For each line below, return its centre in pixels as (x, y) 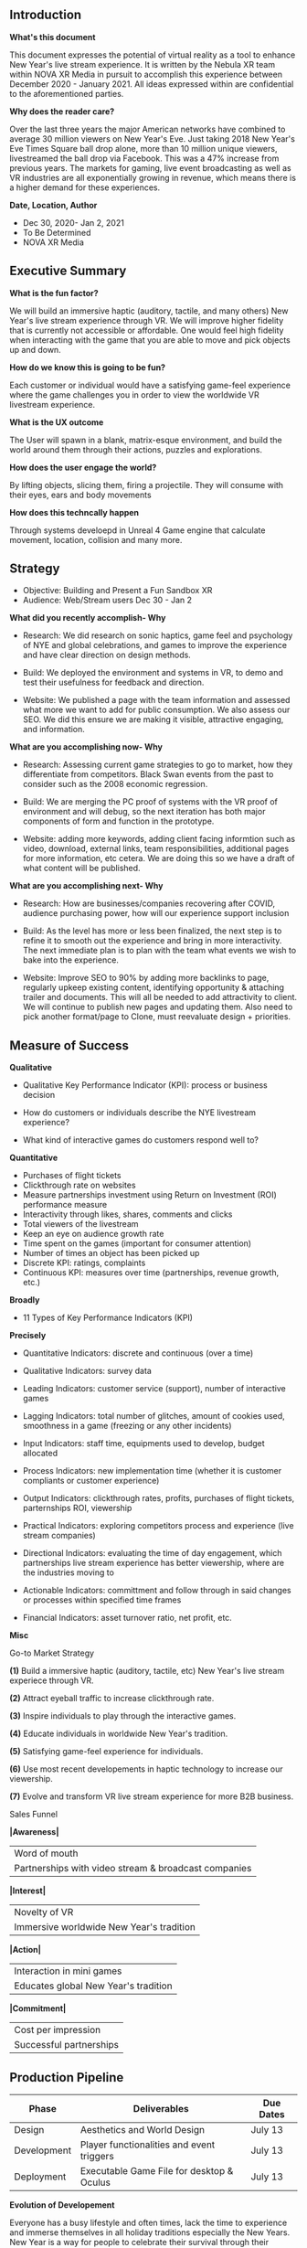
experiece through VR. (52, 1680)
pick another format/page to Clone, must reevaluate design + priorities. (156, 1017)
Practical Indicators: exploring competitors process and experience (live (158, 1526)
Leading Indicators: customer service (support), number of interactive (154, 1389)
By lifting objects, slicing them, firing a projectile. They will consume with (147, 485)
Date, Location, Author (53, 205)
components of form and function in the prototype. (118, 821)
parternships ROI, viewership (77, 1508)
